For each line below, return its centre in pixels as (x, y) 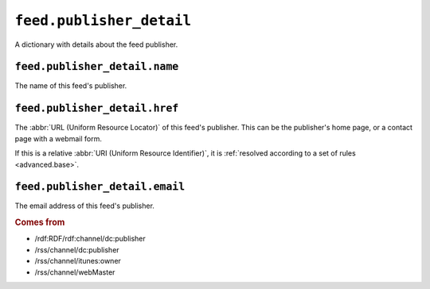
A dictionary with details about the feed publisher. (96, 44)
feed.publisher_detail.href (97, 108)
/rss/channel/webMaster (75, 272)
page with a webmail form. (59, 138)
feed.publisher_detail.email (100, 187)
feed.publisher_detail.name (97, 67)
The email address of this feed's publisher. (85, 206)
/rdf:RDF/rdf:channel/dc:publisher (90, 239)
